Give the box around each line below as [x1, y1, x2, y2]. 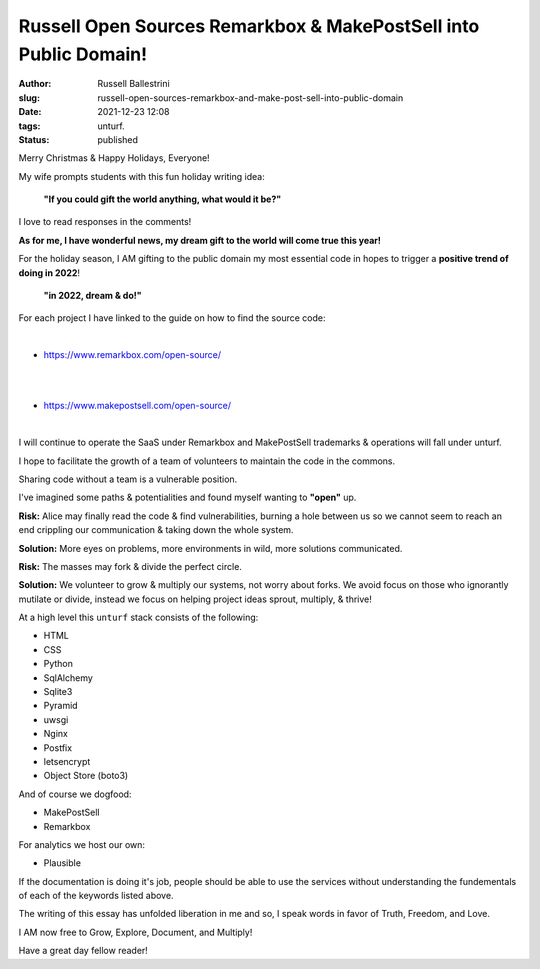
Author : [18, 78, 52, 90]
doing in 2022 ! [18, 266, 80, 279]
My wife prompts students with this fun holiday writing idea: [18, 170, 265, 182]
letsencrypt [43, 755, 91, 767]
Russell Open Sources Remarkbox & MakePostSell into [18, 15, 480, 37]
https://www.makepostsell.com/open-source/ [43, 400, 232, 412]
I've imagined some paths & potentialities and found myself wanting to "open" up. [18, 491, 357, 504]
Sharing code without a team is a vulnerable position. [18, 473, 238, 485]
